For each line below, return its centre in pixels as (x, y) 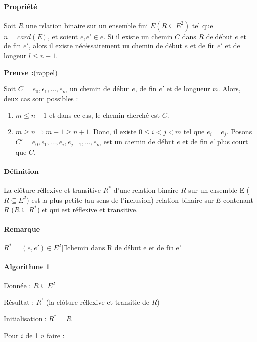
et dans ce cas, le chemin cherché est (104, 115)
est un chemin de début (139, 142)
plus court (233, 142)
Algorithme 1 (27, 266)
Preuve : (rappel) (31, 72)
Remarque (22, 229)
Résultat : (19, 302)
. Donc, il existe (113, 131)
